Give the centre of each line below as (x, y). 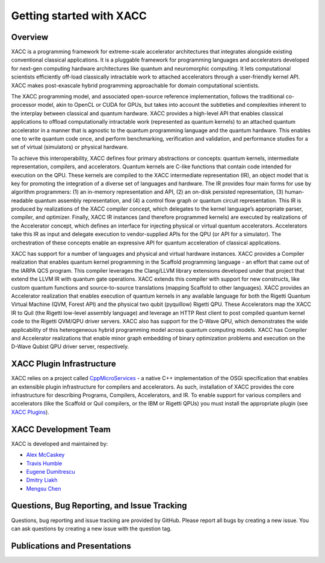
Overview (30, 37)
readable (22, 200)
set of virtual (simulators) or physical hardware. (70, 147)
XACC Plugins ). (30, 412)
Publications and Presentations (71, 546)
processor (24, 105)
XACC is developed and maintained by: (60, 444)
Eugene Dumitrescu (51, 471)
